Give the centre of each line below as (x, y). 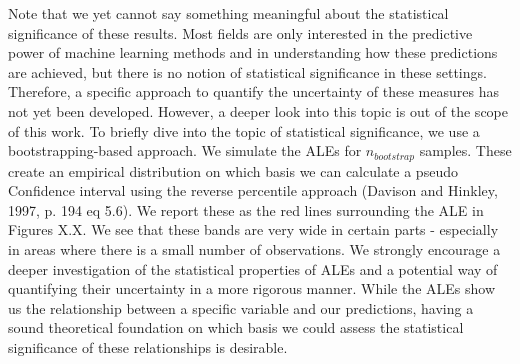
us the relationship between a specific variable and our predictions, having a (241, 307)
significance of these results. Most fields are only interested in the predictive (240, 32)
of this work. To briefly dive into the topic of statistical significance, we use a (244, 130)
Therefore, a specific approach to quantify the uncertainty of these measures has (253, 91)
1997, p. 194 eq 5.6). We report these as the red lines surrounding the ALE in (246, 209)
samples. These (465, 150)
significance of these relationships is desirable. (148, 346)
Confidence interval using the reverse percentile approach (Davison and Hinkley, (253, 190)
